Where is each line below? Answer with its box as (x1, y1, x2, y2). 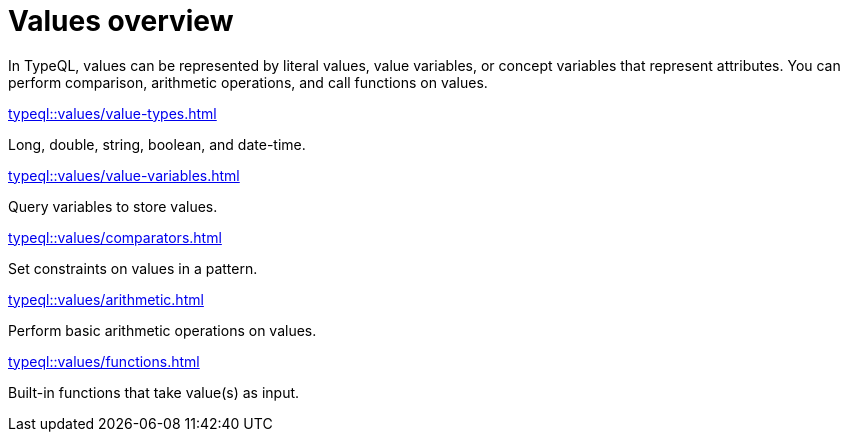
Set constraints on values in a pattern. (8, 259, 258, 277)
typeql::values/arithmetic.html (8, 290, 204, 308)
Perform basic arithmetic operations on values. (8, 321, 317, 339)
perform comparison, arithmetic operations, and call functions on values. (8, 73, 488, 91)
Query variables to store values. (8, 197, 218, 215)
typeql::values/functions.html (8, 352, 200, 370)
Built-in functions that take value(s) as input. (8, 383, 300, 401)
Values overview (8, 4, 234, 38)
